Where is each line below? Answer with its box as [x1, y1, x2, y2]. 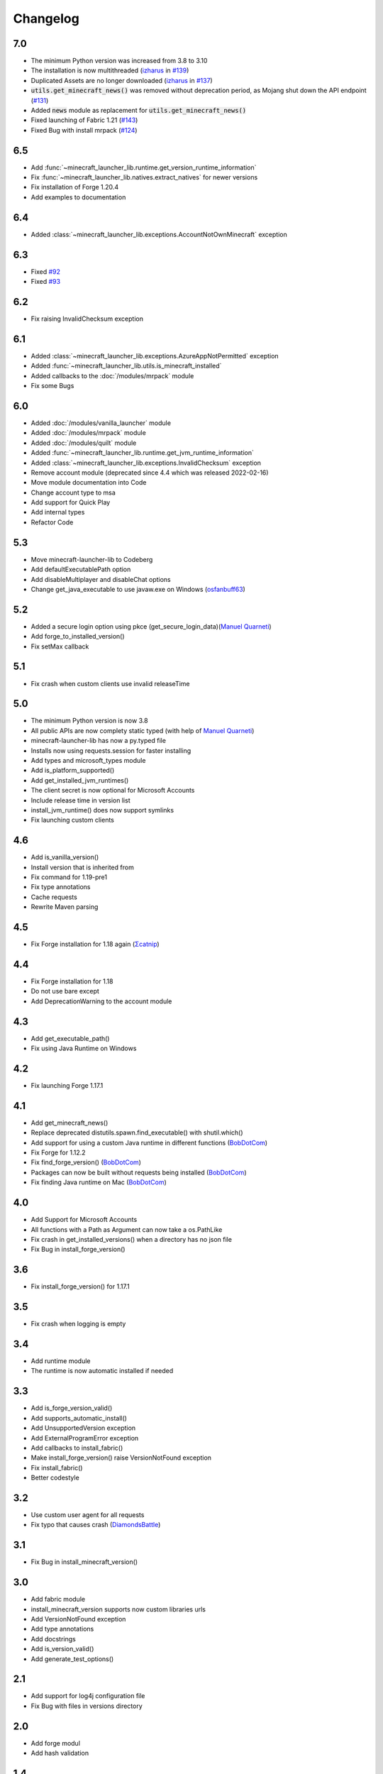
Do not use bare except [30, 987, 99, 996]
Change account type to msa [30, 488, 116, 497]
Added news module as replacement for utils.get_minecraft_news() [30, 106, 247, 115]
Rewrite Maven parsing [30, 903, 99, 911]
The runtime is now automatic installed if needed [30, 1367, 174, 1375]
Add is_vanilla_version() [30, 853, 99, 861]
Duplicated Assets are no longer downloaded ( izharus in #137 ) [30, 76, 213, 84]
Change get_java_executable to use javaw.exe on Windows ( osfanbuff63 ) [30, 585, 246, 593]
